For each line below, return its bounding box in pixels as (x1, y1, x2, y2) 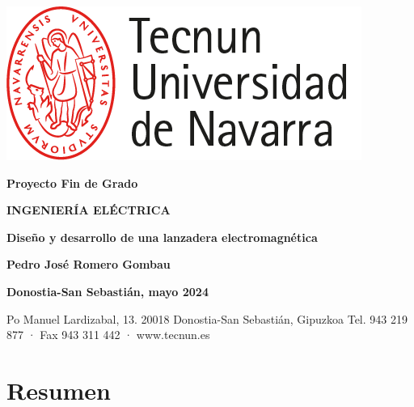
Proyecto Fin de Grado (6, 174, 138, 191)
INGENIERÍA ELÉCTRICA (6, 201, 171, 218)
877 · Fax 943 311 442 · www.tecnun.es (6, 326, 210, 343)
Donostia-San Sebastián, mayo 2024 (6, 282, 209, 299)
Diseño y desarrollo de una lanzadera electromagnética (6, 228, 318, 245)
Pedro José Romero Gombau (6, 256, 171, 273)
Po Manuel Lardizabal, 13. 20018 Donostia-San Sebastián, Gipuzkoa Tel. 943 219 (6, 310, 408, 327)
